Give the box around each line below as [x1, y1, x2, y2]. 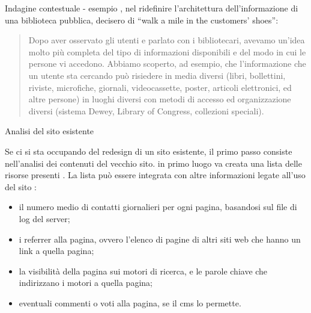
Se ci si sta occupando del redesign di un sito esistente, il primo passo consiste [5, 144, 292, 157]
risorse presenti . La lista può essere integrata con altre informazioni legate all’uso [5, 169, 306, 181]
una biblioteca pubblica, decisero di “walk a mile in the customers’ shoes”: [5, 13, 279, 26]
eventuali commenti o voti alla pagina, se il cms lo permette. [19, 296, 241, 309]
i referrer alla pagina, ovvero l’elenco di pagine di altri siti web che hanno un [19, 232, 301, 245]
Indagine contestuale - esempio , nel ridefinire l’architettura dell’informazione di [5, 2, 298, 14]
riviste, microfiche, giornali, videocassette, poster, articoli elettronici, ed [28, 81, 292, 93]
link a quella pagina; [19, 244, 94, 257]
